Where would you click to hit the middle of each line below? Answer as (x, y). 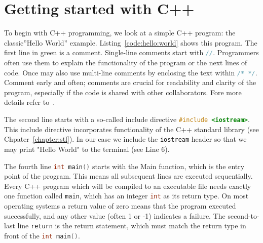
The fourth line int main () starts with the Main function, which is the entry (124, 166)
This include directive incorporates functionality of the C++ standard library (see (132, 129)
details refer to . (30, 102)
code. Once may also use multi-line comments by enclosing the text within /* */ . (131, 72)
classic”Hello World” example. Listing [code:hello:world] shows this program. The (131, 42)
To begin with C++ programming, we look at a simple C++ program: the (120, 33)
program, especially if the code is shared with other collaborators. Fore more (123, 92)
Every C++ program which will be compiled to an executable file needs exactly (128, 186)
